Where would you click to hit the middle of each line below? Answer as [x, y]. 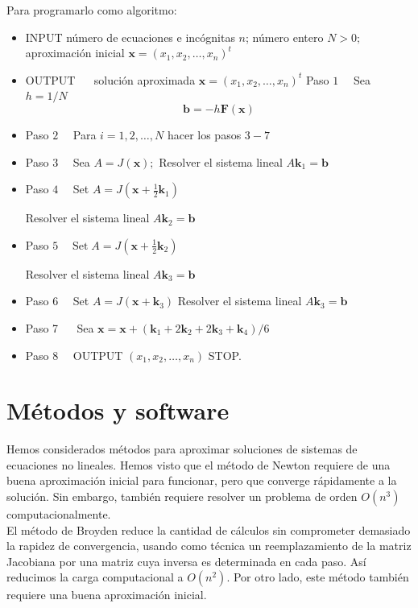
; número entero [285, 37]
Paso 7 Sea [60, 327]
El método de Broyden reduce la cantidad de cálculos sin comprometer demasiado [209, 529]
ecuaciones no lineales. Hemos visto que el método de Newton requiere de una [199, 464]
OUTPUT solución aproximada [110, 79]
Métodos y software [118, 410]
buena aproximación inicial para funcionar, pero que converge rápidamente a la [202, 480]
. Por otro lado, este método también [318, 577]
